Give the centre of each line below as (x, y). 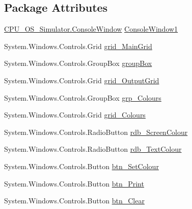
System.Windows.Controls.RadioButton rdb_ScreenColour (96, 132)
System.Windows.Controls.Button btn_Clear (74, 201)
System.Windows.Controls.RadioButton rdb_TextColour (93, 149)
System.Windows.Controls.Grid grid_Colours (75, 115)
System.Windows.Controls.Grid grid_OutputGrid (82, 80)
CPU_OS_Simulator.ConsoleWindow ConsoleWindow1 (91, 29)
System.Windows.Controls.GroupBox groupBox (78, 63)
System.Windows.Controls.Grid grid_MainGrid (78, 46)
